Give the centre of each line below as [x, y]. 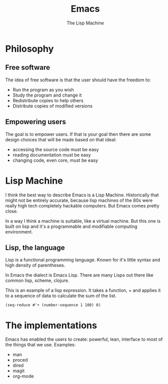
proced [20, 360]
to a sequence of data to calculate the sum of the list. [61, 296]
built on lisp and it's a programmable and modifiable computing [71, 226]
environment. [19, 231]
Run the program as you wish [43, 90]
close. [12, 211]
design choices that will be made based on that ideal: [61, 139]
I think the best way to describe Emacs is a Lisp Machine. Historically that [82, 195]
